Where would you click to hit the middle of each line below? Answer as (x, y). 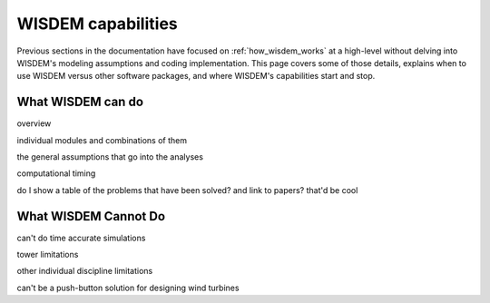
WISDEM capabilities (97, 24)
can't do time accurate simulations (81, 238)
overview (34, 123)
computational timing (56, 173)
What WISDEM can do (80, 102)
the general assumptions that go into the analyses (110, 157)
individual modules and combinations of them (102, 140)
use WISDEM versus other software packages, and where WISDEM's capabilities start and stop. (196, 76)
